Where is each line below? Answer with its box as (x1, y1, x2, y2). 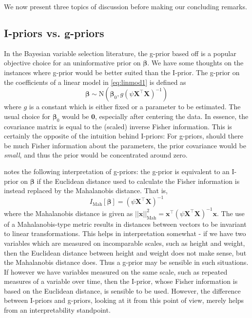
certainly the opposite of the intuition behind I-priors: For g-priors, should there (4, 131, 243, 141)
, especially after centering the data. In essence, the (95, 111, 249, 121)
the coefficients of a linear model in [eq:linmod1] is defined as (4, 77, 186, 87)
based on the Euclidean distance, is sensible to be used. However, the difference (4, 285, 241, 296)
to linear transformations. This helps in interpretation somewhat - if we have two (4, 228, 246, 238)
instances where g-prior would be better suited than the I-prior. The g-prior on (4, 67, 240, 77)
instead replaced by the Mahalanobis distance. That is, (4, 185, 168, 196)
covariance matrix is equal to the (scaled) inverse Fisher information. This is (4, 121, 232, 131)
